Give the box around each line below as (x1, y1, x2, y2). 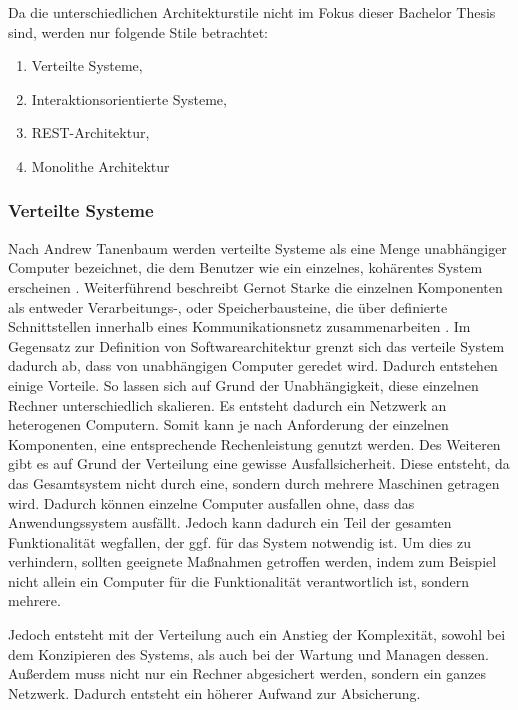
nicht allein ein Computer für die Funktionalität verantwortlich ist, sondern (8, 570, 470, 591)
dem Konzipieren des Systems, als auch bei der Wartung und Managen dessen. (8, 643, 489, 664)
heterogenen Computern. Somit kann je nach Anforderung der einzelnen (8, 414, 449, 435)
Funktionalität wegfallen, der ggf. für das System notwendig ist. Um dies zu (8, 531, 471, 552)
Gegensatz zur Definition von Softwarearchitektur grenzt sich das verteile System (8, 335, 505, 356)
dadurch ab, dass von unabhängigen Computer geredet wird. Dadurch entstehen (8, 355, 498, 376)
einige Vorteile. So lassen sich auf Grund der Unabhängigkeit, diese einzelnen (8, 374, 479, 395)
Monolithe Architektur (31, 155, 170, 176)
